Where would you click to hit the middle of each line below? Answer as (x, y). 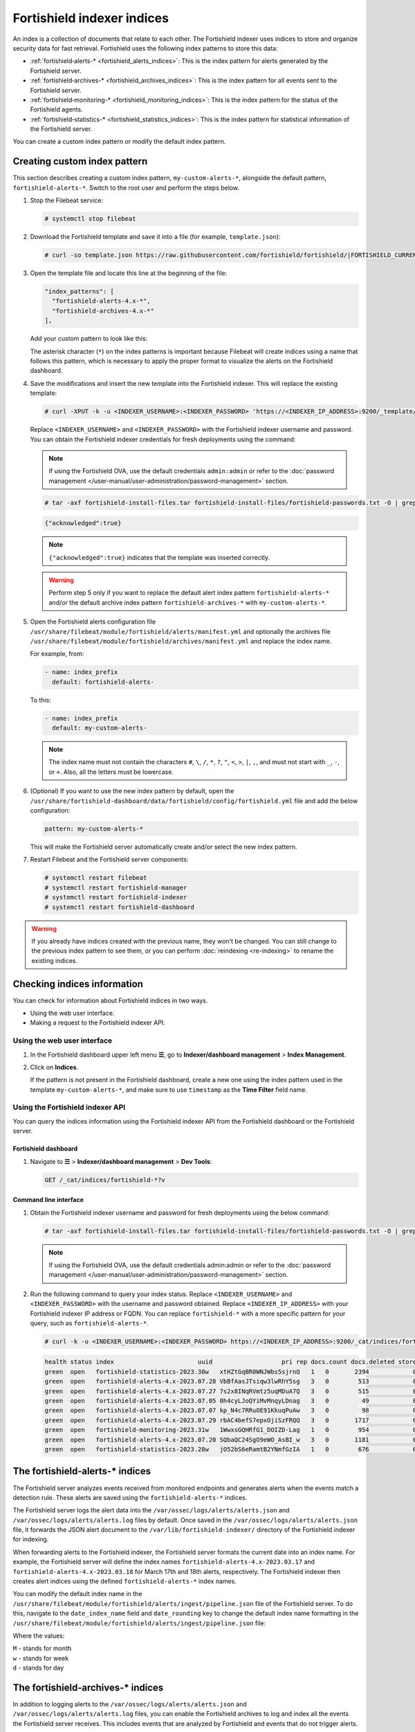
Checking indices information (78, 984)
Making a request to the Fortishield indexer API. (98, 1023)
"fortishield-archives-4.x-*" (103, 311)
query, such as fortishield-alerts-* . (89, 1323)
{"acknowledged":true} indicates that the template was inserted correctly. (159, 557)
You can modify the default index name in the (77, 1594)
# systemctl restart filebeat (96, 878)
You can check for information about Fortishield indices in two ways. (110, 1000)
